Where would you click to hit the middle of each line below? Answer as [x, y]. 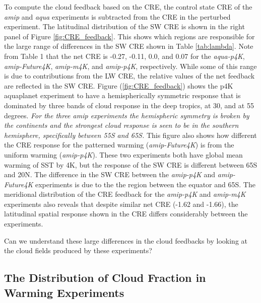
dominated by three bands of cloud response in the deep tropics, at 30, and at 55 [129, 105]
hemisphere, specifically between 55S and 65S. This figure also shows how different [130, 135]
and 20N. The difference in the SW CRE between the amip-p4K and [110, 174]
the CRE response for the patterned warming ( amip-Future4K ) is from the [119, 145]
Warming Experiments [64, 292]
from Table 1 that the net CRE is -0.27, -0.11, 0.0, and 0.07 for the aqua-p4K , [124, 56]
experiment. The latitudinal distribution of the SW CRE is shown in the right [124, 26]
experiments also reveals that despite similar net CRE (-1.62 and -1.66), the [121, 204]
